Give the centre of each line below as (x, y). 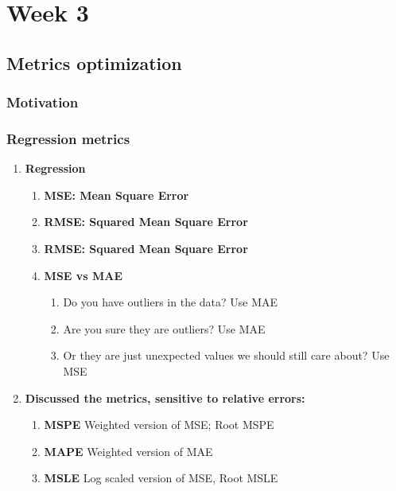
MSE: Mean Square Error (116, 195)
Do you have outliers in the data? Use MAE (171, 302)
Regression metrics (68, 138)
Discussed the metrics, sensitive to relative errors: (165, 397)
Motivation (43, 102)
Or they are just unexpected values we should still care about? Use (226, 355)
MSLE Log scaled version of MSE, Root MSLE (161, 478)
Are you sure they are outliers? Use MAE (164, 328)
